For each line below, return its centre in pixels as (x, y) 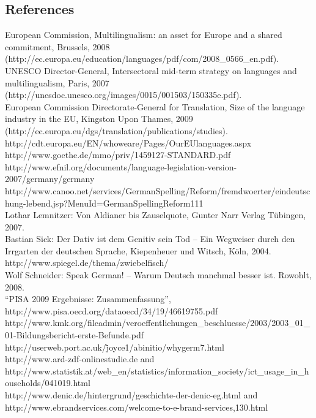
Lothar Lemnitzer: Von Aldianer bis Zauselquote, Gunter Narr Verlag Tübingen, (156, 215)
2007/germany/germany (50, 179)
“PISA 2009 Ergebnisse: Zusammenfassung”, (88, 299)
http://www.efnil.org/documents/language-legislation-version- (121, 166)
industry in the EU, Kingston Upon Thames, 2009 (99, 119)
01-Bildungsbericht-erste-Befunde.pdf (74, 335)
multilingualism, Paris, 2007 (57, 82)
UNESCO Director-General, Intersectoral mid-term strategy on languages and (151, 70)
